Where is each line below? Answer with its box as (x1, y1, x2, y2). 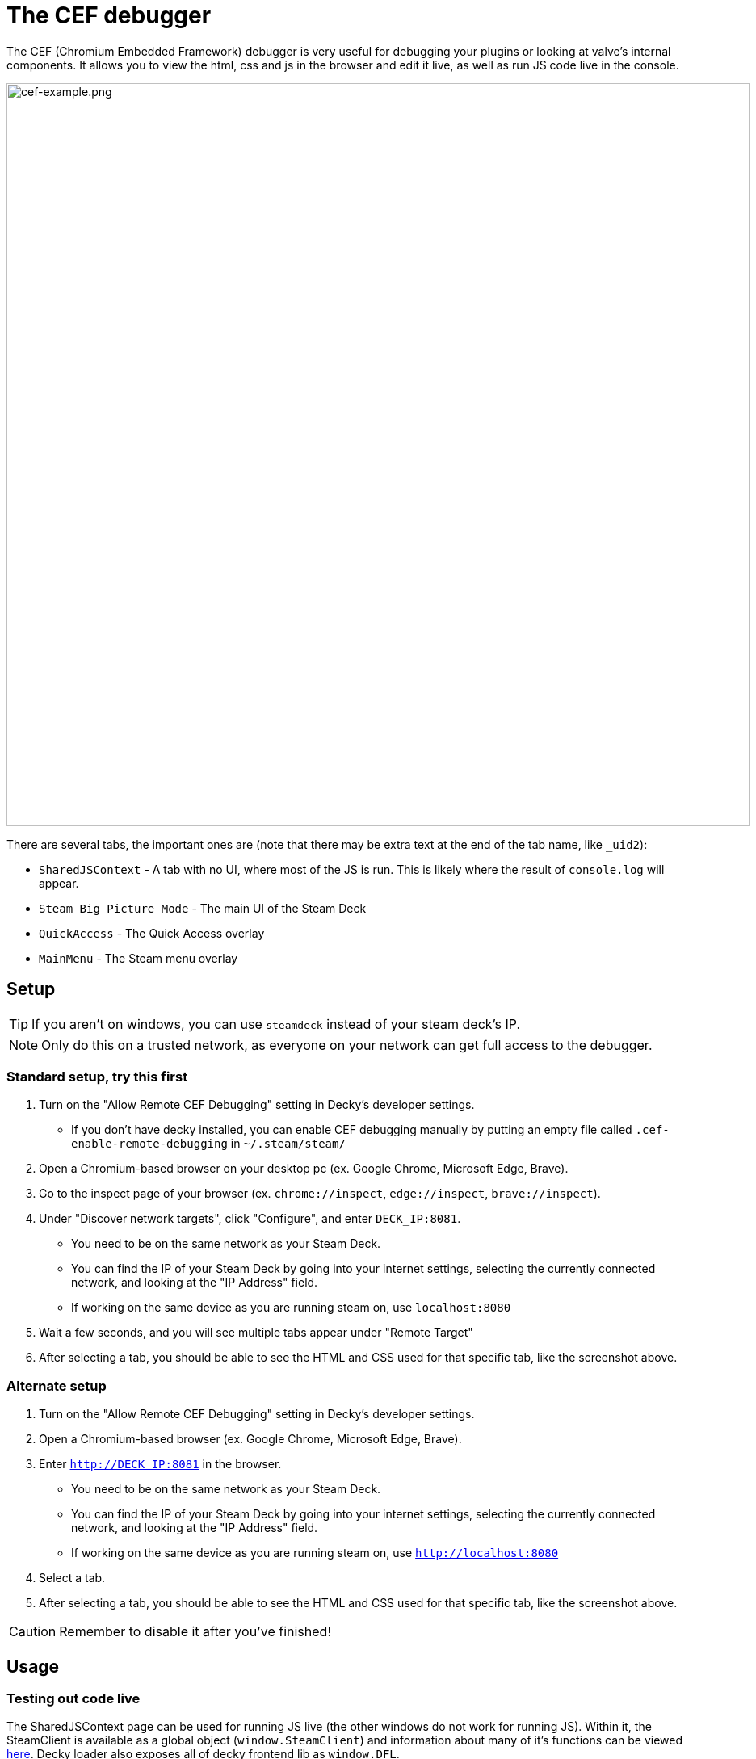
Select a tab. (39, 1571, 106, 1585)
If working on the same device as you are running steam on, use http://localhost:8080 (71, 1546, 559, 1560)
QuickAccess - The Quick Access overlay (39, 926, 265, 940)
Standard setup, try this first (6, 1068, 188, 1085)
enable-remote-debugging (71, 1137, 228, 1151)
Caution (9, 1623, 57, 1640)
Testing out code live (6, 1690, 141, 1707)
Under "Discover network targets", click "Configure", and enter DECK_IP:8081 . (39, 1211, 461, 1226)
